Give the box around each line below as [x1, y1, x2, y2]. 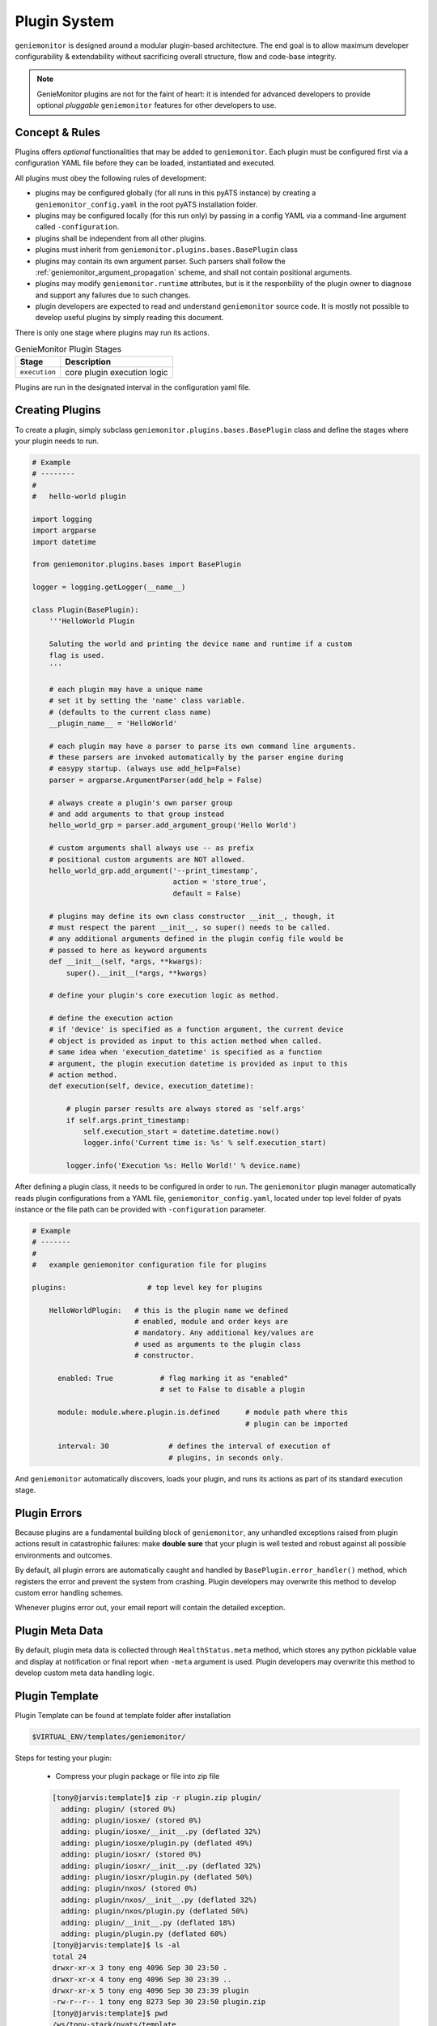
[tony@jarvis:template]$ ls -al [52, 1941, 181, 1950]
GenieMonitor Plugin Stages [15, 344, 121, 355]
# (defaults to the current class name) [49, 707, 212, 716]
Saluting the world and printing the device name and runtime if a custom [49, 639, 352, 648]
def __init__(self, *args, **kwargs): [49, 957, 203, 966]
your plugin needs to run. [15, 436, 100, 446]
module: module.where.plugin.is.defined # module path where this [57, 1408, 348, 1417]
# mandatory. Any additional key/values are [134, 1328, 314, 1337]
